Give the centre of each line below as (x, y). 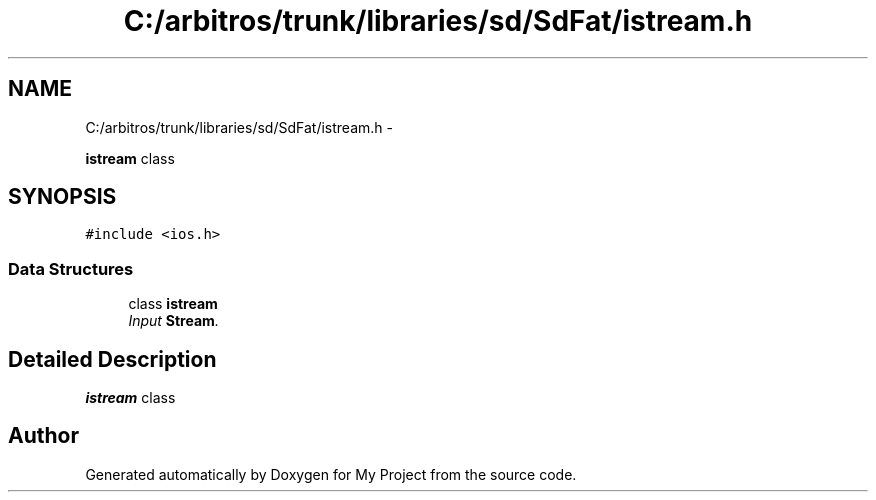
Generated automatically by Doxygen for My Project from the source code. (331, 474)
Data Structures (71, 268)
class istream (173, 304)
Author (43, 436)
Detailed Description (112, 359)
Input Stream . (173, 321)
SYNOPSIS (62, 197)
